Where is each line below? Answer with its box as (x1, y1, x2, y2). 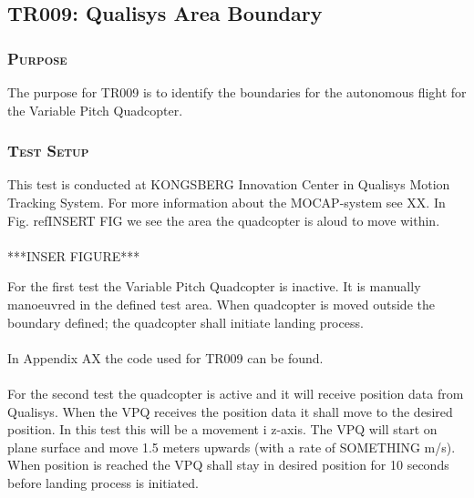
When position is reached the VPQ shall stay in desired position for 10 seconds (7, 455, 449, 474)
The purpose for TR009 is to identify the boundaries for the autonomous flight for (7, 83, 467, 101)
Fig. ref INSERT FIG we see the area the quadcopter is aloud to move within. (7, 210, 440, 229)
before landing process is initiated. (7, 473, 199, 492)
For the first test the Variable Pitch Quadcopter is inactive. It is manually (7, 277, 421, 296)
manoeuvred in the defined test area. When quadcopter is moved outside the (7, 294, 435, 313)
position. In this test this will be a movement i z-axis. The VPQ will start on (7, 420, 438, 439)
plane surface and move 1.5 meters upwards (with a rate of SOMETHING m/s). (7, 437, 456, 456)
